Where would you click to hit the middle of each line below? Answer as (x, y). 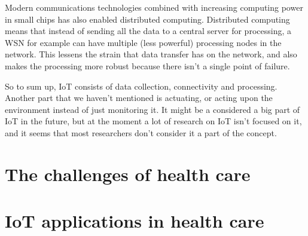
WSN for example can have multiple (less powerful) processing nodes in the (143, 42)
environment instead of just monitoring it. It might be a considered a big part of (153, 109)
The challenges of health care (128, 174)
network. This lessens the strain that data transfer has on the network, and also (151, 54)
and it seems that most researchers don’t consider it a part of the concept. (141, 132)
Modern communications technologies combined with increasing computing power (154, 7)
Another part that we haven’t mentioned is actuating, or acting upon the (139, 98)
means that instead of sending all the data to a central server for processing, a (148, 31)
